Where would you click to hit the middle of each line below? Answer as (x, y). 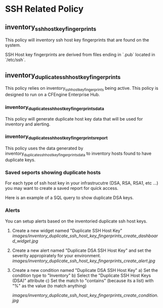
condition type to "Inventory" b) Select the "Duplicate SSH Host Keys (81, 275)
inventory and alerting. (28, 124)
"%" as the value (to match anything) (49, 286)
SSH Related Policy (44, 9)
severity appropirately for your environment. (57, 255)
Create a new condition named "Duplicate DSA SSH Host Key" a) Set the (85, 270)
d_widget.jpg (25, 241)
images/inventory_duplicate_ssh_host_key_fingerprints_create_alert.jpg (83, 261)
